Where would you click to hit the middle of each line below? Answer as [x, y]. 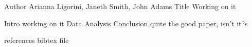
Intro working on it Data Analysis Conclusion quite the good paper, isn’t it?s [126, 23]
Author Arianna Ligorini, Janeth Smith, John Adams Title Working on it [120, 6]
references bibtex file [37, 40]
